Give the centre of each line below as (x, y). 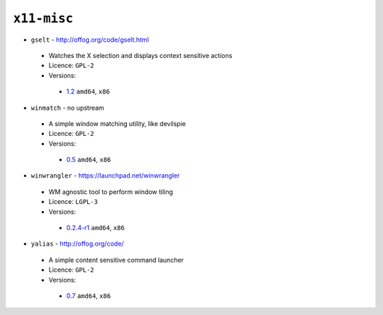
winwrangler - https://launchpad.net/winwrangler (105, 176)
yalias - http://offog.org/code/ (77, 244)
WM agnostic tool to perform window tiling (111, 192)
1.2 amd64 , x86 (88, 91)
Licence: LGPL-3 (73, 202)
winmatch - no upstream (67, 108)
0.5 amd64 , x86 (89, 160)
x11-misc (43, 18)
